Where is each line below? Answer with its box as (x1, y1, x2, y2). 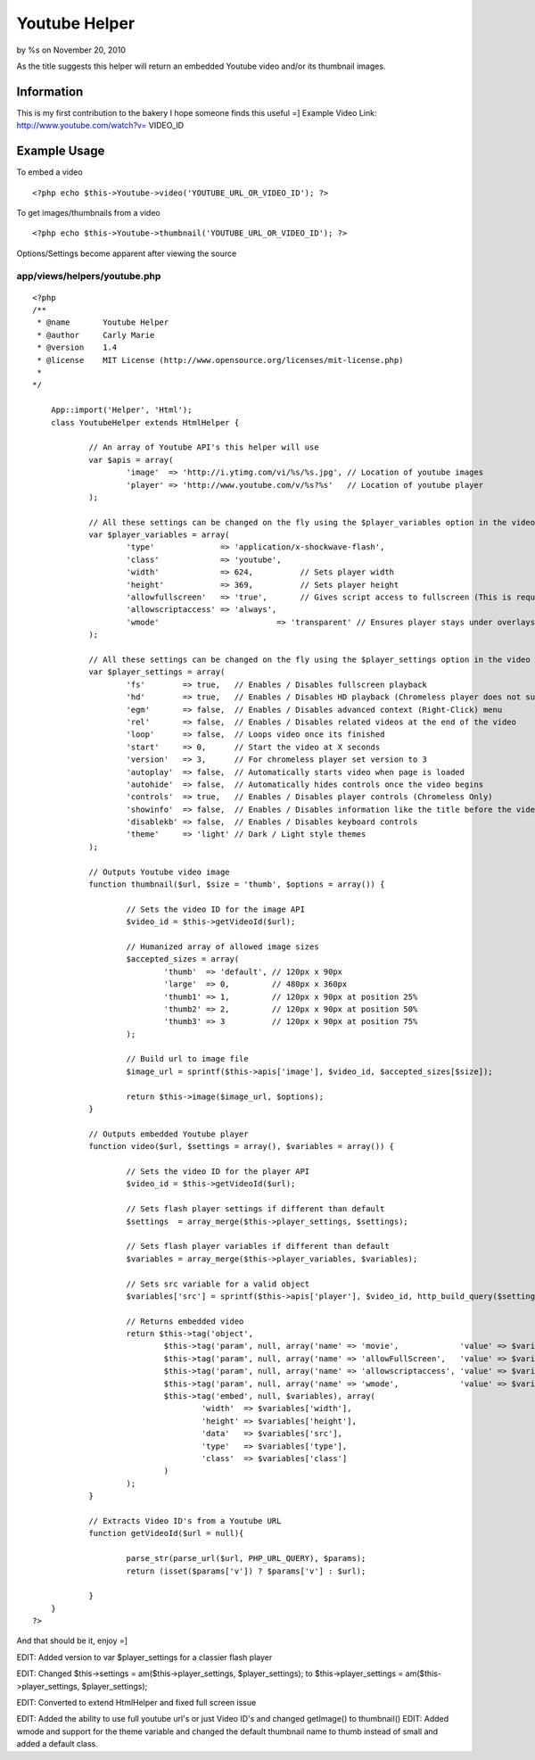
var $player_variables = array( (88, 530, 231, 540)
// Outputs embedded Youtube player (88, 1128, 249, 1139)
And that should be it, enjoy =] (16, 1635, 128, 1646)
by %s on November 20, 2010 (16, 45, 127, 55)
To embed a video (16, 167, 84, 178)
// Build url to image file (126, 1054, 249, 1064)
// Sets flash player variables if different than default (126, 1241, 390, 1252)
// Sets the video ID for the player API (126, 1167, 310, 1177)
